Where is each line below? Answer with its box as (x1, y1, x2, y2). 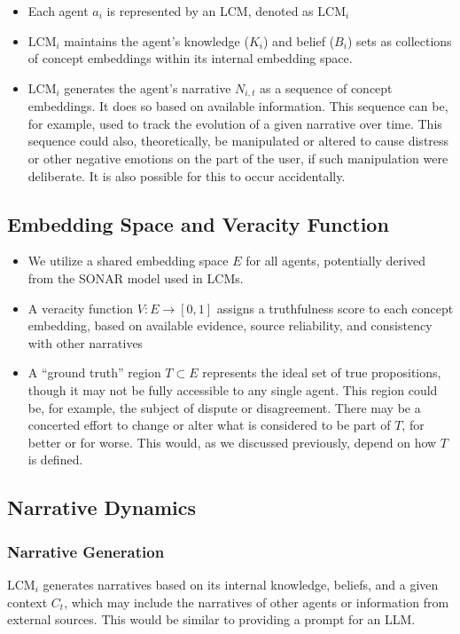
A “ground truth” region (27, 363, 161, 382)
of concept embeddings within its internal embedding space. (27, 49, 353, 67)
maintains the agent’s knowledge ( (64, 31, 249, 50)
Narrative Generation (7, 540, 165, 562)
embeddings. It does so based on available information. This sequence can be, (27, 97, 448, 115)
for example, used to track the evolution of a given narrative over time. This (27, 114, 442, 132)
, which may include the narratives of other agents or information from (64, 592, 449, 611)
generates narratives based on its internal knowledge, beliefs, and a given (43, 575, 439, 593)
